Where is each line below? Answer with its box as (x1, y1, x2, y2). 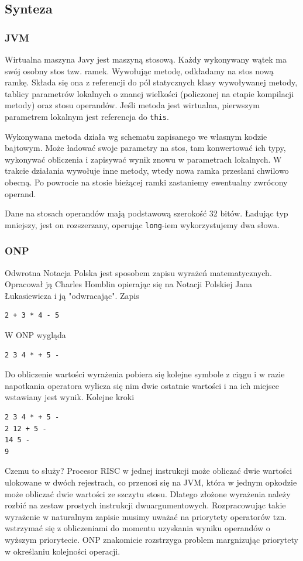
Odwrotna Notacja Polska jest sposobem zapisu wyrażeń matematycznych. (5, 266, 272, 278)
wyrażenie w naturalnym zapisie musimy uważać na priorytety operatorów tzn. (5, 510, 287, 522)
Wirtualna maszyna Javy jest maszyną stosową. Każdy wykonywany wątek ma (5, 53, 287, 65)
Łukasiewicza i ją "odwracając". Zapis (5, 289, 139, 301)
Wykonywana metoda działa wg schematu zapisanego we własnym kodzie (5, 130, 267, 142)
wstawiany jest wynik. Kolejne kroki (5, 391, 135, 403)
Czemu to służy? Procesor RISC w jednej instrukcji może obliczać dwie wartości (5, 464, 292, 477)
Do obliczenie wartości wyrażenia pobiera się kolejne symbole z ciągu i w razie (5, 368, 285, 380)
